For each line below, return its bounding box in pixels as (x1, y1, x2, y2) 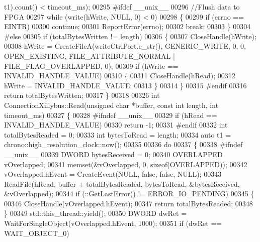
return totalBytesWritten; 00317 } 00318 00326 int (4, 90, 160, 100)
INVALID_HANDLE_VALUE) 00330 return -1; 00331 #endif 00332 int (4, 119, 228, 130)
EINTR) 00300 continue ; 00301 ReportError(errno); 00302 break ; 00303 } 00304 (4, 21, 251, 32)
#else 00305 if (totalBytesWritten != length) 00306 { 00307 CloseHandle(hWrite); (4, 31, 256, 41)
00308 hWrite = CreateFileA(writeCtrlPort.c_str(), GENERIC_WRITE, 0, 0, (4, 41, 246, 51)
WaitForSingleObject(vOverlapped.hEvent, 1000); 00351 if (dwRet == (4, 218, 222, 228)
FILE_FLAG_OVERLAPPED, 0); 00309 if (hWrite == (4, 60, 179, 71)
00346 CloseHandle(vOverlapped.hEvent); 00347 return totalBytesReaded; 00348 (4, 198, 253, 208)
